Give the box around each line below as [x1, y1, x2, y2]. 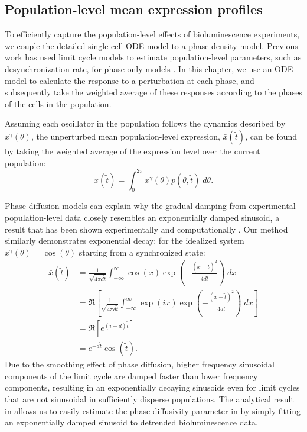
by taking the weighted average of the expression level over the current [5, 144, 260, 157]
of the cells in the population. [5, 97, 112, 109]
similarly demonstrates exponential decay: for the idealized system [5, 234, 244, 247]
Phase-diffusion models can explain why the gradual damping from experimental [5, 199, 296, 212]
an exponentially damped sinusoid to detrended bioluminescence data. [5, 416, 258, 428]
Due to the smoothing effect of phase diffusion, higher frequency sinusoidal [5, 358, 275, 370]
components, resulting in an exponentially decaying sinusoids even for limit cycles [5, 381, 300, 394]
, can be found [245, 130, 298, 142]
